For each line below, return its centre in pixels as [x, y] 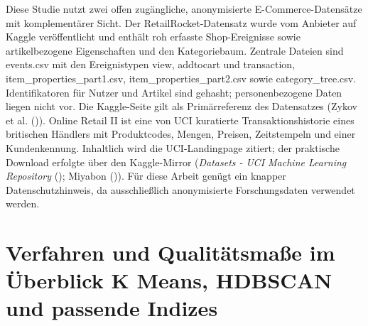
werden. [23, 203]
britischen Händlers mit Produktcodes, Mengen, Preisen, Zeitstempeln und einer [181, 134]
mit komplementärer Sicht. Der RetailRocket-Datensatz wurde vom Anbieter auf [181, 22]
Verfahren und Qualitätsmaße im [171, 252]
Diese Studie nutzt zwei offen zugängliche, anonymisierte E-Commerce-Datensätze [184, 9]
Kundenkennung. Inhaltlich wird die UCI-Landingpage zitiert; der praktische [173, 147]
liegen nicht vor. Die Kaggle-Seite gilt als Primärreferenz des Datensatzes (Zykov [182, 106]
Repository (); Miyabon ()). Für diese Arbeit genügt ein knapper [146, 176]
